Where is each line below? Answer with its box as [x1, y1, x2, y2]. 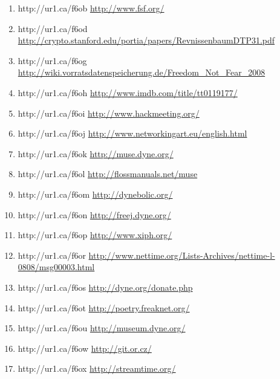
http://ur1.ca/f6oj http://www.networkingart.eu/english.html [18, 127, 247, 140]
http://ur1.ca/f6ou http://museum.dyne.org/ [18, 322, 186, 334]
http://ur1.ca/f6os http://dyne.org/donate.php [18, 280, 193, 293]
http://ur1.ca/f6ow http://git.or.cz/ [18, 342, 152, 354]
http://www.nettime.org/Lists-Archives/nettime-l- [88, 248, 275, 261]
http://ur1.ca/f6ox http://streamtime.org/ [18, 362, 176, 375]
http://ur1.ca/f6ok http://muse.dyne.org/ [18, 147, 174, 160]
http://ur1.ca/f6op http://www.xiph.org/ [18, 228, 172, 241]
